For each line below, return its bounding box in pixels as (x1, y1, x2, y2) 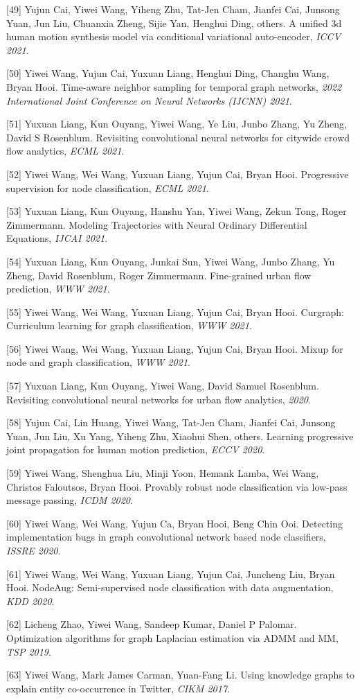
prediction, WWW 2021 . (6, 281, 110, 296)
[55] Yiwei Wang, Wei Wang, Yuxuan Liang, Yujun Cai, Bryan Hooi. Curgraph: (6, 304, 344, 319)
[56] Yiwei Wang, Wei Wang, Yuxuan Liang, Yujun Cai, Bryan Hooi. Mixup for (6, 341, 343, 356)
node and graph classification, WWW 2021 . (6, 355, 190, 369)
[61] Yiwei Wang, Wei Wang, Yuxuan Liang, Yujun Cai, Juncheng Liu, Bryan (6, 566, 335, 581)
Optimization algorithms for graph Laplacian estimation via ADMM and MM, (6, 630, 339, 645)
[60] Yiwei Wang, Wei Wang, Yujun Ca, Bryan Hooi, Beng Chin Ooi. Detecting (6, 516, 343, 530)
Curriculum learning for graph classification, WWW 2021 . (6, 318, 252, 333)
